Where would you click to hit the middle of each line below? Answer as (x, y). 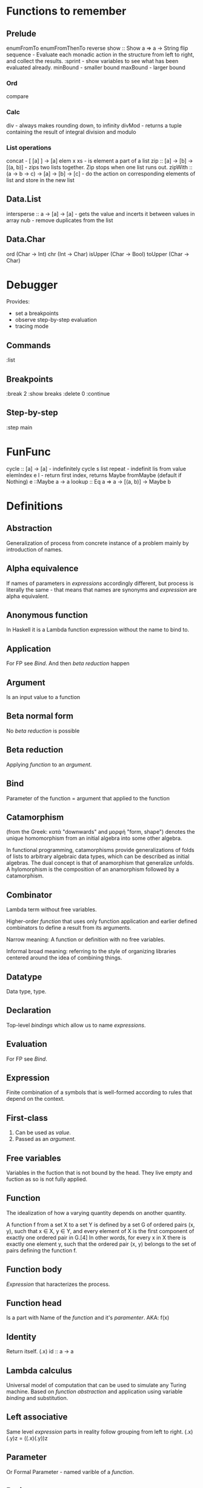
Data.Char (26, 239)
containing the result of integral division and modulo (71, 132)
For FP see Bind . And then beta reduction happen (68, 663)
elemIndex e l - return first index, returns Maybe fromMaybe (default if (94, 475)
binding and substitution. (37, 1398)
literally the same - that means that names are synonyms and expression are (101, 589)
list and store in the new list (40, 180)
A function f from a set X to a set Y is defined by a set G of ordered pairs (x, (101, 1225)
